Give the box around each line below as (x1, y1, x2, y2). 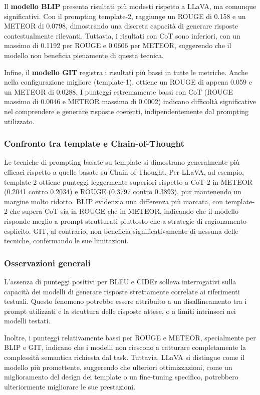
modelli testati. (4, 315, 51, 326)
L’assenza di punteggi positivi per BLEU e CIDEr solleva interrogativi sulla (4, 276, 236, 286)
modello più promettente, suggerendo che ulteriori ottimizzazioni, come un (4, 361, 232, 372)
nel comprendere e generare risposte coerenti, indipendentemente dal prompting (4, 106, 249, 116)
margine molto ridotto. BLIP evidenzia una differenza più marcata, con (4, 196, 223, 206)
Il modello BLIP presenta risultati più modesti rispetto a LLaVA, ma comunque (4, 1, 256, 11)
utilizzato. (4, 116, 35, 126)
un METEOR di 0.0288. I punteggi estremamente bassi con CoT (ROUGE (4, 86, 233, 97)
